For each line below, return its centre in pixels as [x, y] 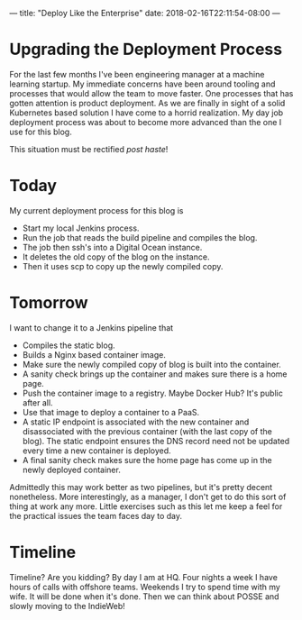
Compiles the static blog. [69, 345]
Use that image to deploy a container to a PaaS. [111, 412]
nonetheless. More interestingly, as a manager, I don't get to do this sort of [148, 497]
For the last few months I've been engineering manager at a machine [137, 74]
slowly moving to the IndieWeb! [68, 606]
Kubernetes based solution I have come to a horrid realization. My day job [146, 113]
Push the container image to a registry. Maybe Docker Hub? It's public [153, 393]
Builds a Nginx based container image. [94, 354]
